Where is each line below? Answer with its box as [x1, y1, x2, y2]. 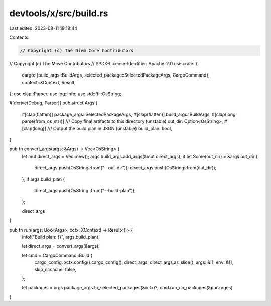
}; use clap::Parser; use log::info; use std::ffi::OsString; [9, 91, 122, 97]
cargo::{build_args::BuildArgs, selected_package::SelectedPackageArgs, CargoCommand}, [22, 72, 210, 78]
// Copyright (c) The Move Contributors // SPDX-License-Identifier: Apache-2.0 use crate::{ [9, 60, 198, 66]
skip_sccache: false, [34, 266, 77, 272]
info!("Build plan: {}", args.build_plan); [22, 234, 100, 240]
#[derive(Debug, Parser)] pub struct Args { [9, 100, 98, 106]
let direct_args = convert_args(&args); [22, 243, 100, 249]
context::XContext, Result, [22, 79, 76, 85]
